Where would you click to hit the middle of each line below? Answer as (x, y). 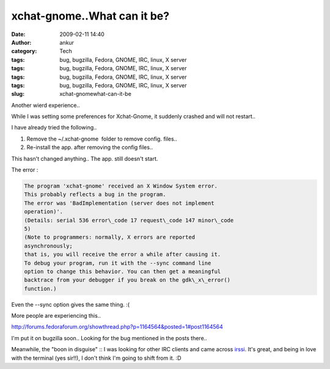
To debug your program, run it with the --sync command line (118, 263)
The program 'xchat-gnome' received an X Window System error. (121, 186)
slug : (18, 94)
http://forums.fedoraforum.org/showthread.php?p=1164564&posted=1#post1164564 (117, 327)
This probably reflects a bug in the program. (95, 195)
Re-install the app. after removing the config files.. (90, 147)
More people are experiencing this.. (56, 316)
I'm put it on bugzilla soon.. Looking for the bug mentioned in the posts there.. (109, 338)
